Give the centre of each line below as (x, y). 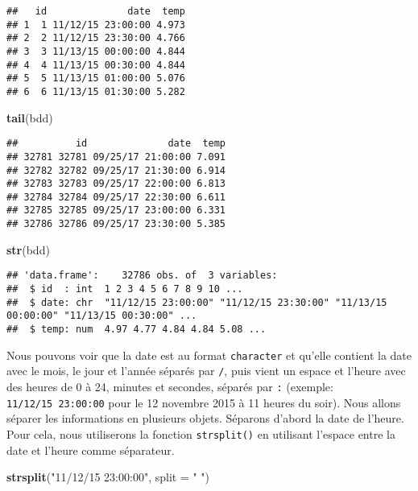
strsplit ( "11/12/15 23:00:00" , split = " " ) (108, 477)
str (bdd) (28, 249)
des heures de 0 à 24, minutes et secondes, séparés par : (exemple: (170, 386)
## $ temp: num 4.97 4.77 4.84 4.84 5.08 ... (137, 329)
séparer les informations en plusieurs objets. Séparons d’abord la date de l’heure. (205, 418)
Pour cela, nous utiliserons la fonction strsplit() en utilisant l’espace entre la (201, 433)
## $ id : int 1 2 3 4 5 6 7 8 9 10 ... (125, 289)
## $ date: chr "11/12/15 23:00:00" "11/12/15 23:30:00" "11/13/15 (197, 302)
